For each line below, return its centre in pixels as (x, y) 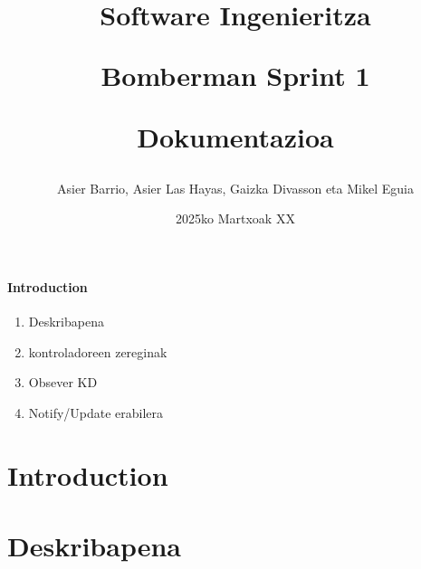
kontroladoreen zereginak (98, 351)
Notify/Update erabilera (96, 412)
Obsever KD (63, 382)
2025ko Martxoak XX (235, 218)
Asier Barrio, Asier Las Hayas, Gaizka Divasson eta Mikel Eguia (235, 188)
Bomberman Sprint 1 (235, 76)
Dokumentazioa (235, 136)
